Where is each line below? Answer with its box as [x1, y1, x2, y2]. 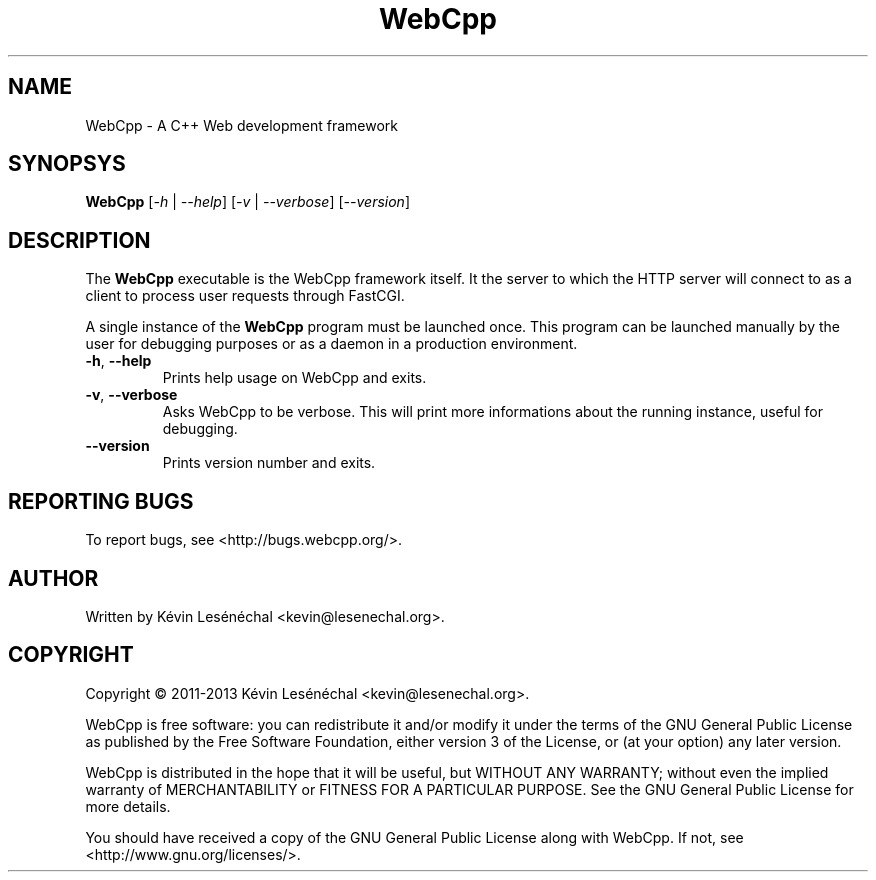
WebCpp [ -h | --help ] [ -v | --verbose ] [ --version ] [85, 193, 411, 211]
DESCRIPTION [8, 227, 151, 253]
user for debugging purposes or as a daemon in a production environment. [85, 335, 578, 353]
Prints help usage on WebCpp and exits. [162, 369, 427, 387]
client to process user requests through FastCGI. [85, 287, 405, 305]
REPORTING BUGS [8, 488, 194, 514]
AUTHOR [8, 565, 99, 591]
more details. [85, 797, 171, 815]
